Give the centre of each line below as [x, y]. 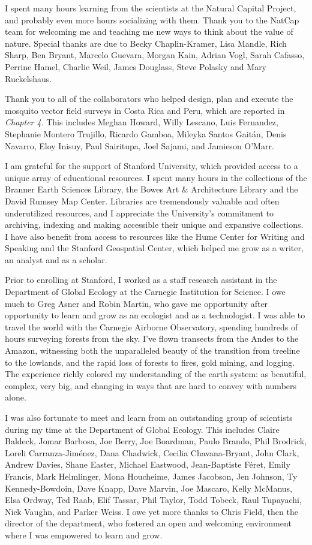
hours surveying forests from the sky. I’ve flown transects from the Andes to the [152, 338]
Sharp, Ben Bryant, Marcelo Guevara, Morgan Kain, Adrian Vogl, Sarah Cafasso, [155, 55]
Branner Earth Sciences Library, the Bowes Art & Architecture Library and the [151, 189]
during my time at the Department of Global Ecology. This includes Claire [142, 429]
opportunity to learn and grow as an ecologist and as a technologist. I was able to [155, 315]
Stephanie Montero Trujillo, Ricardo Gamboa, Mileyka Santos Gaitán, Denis [146, 133]
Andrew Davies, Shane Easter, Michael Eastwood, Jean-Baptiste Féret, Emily [148, 464]
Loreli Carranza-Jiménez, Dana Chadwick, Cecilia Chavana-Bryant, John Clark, [152, 452]
